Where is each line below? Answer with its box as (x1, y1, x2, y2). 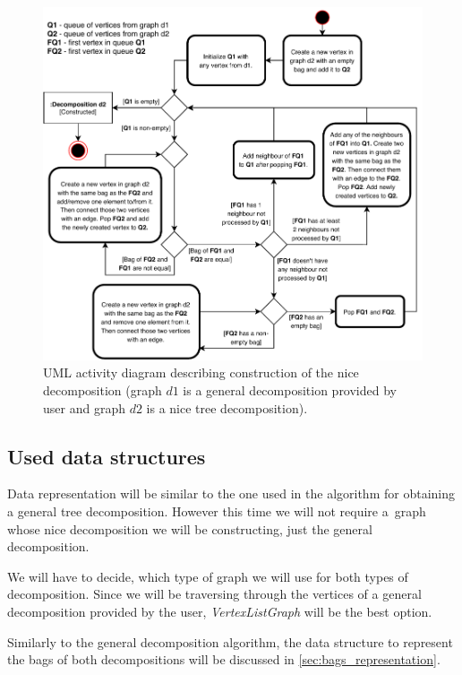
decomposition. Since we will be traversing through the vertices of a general (7, 584, 422, 603)
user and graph (43, 398, 125, 417)
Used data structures (7, 442, 206, 470)
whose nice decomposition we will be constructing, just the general (7, 519, 372, 538)
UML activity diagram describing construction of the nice (43, 363, 359, 382)
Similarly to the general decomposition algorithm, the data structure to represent (7, 632, 453, 651)
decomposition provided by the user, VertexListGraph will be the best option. (7, 602, 432, 621)
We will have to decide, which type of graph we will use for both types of (7, 567, 408, 585)
